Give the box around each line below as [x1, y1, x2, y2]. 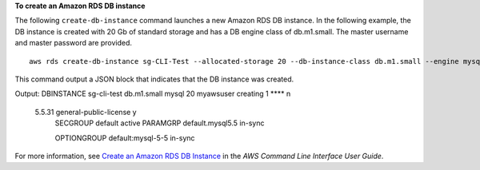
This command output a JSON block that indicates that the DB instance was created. [14, 74, 294, 84]
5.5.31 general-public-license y [34, 107, 137, 117]
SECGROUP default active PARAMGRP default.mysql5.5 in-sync [54, 118, 265, 128]
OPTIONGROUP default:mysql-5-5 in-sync [54, 132, 195, 143]
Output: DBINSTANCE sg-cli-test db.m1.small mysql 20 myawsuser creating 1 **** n [14, 89, 291, 99]
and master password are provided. [14, 38, 132, 48]
